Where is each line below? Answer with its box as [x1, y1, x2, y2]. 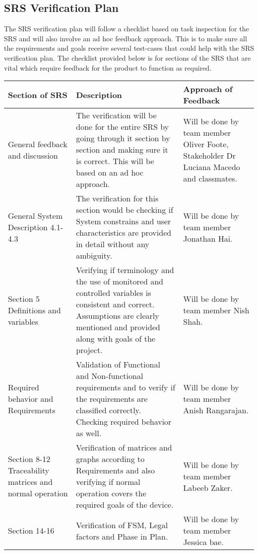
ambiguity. [76, 250, 113, 262]
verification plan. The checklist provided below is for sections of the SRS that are [4, 52, 251, 63]
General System [8, 209, 63, 221]
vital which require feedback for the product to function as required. [4, 62, 212, 73]
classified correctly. [76, 404, 141, 416]
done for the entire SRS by [76, 121, 169, 133]
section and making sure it [76, 144, 168, 156]
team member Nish [183, 304, 250, 316]
